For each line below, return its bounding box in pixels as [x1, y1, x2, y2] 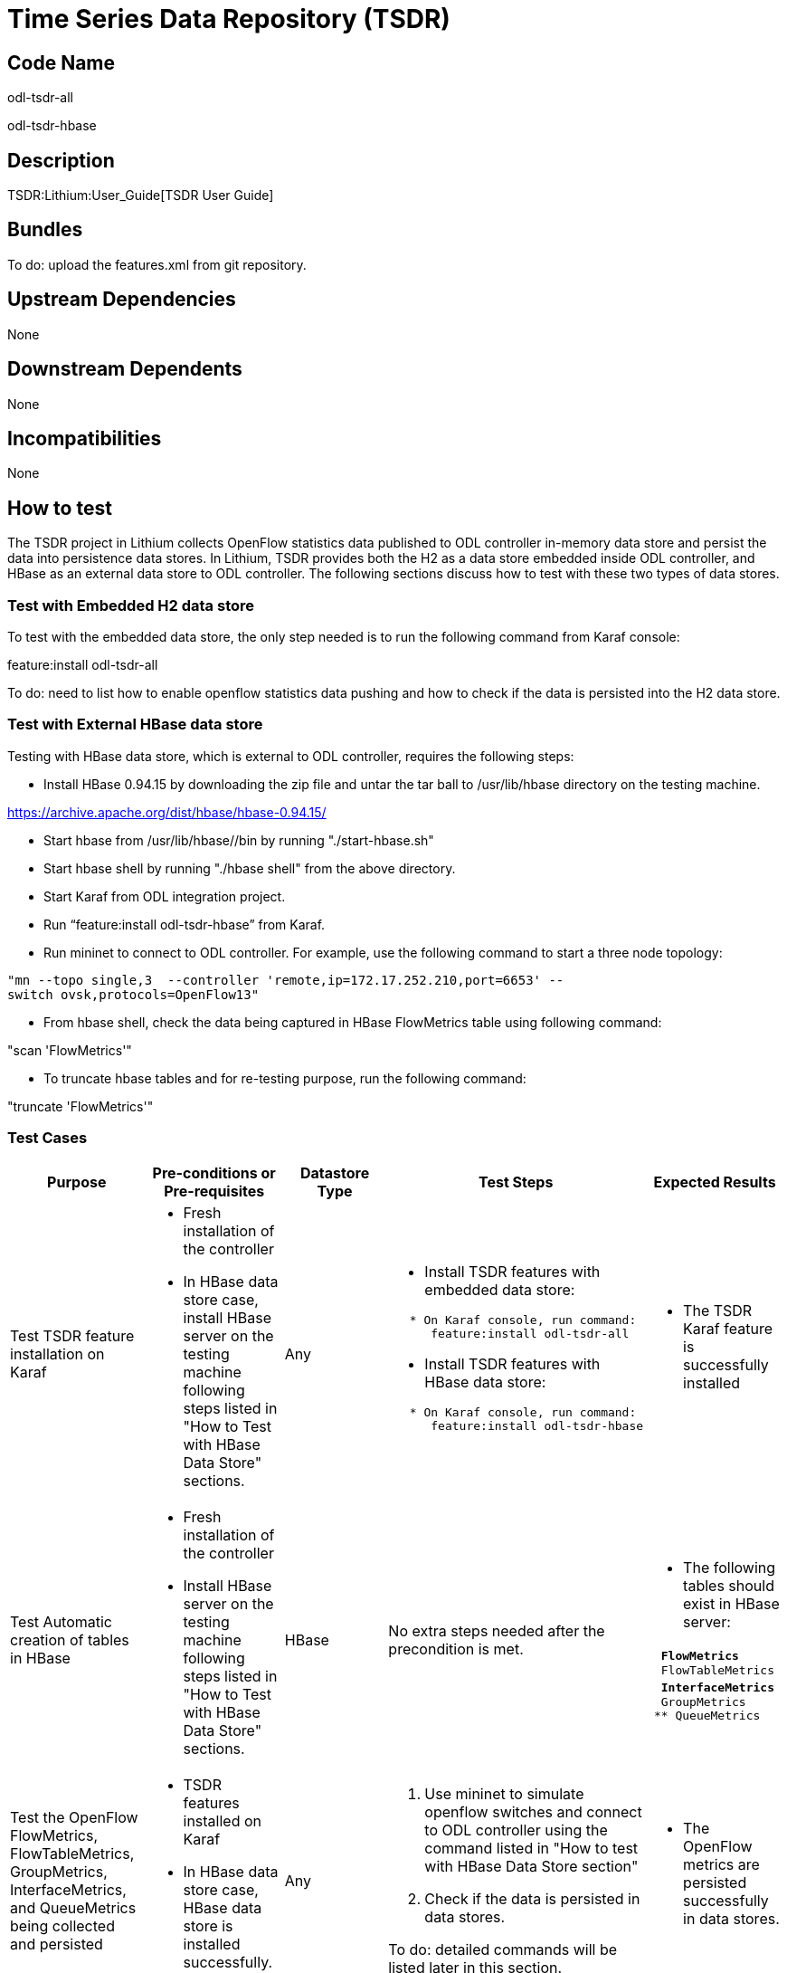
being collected [10, 1917, 115, 1936]
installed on [183, 1812, 262, 1831]
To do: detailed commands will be [388, 1940, 618, 1959]
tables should [683, 1576, 774, 1595]
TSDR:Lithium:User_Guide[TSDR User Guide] [7, 187, 274, 204]
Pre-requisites [164, 1182, 265, 1201]
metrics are [683, 1855, 760, 1874]
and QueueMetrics [10, 1899, 137, 1918]
